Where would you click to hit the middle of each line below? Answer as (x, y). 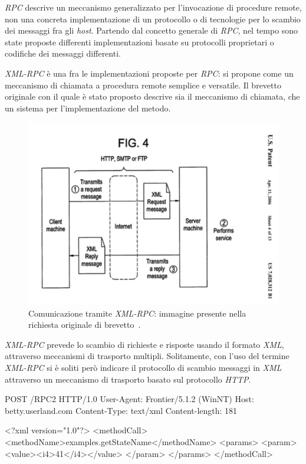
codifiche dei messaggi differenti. (63, 53)
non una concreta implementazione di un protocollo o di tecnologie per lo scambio (153, 19)
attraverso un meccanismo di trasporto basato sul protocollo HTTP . (128, 379)
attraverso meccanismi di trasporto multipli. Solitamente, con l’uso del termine (147, 356)
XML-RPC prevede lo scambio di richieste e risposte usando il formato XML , (144, 344)
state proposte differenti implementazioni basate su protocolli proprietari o (139, 42)
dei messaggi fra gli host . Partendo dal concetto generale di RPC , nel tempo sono (152, 30)
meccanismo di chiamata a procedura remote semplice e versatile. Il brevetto (143, 85)
